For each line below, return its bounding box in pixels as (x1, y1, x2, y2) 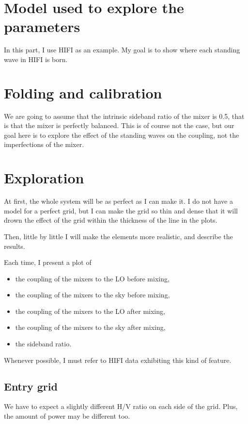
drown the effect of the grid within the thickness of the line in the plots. (4, 215, 217, 225)
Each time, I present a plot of (4, 257, 92, 267)
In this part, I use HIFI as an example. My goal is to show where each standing (4, 45, 240, 55)
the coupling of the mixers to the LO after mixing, (15, 306, 165, 316)
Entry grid (4, 378, 58, 393)
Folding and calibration (4, 82, 162, 102)
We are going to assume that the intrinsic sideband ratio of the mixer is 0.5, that (4, 111, 245, 121)
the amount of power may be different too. (4, 411, 130, 421)
